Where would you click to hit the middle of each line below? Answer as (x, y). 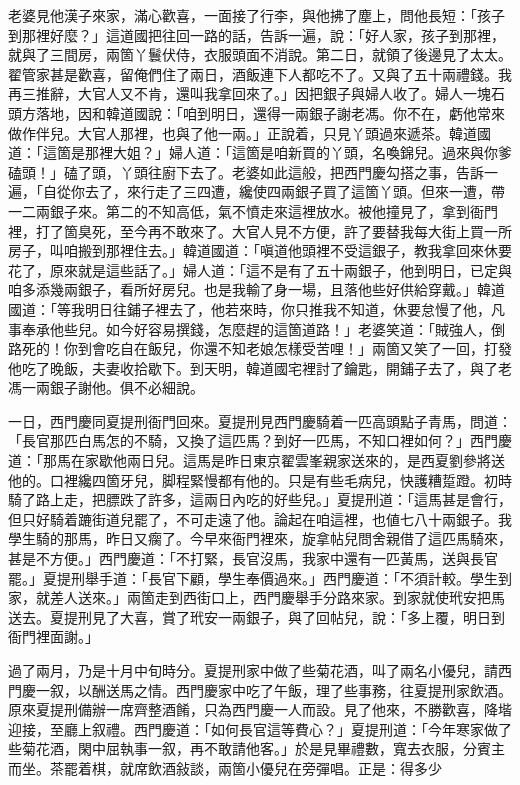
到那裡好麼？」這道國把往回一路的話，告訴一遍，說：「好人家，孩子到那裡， (256, 34)
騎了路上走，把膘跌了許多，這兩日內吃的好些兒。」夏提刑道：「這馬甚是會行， (260, 499)
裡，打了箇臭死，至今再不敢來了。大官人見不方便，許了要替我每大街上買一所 (260, 230)
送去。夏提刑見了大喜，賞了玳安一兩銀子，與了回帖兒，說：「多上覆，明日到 (256, 616)
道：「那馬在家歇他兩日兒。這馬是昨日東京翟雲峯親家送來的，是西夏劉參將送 (256, 460)
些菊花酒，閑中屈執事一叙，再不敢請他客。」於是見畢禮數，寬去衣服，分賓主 (256, 748)
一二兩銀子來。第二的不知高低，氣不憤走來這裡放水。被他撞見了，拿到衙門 (253, 210)
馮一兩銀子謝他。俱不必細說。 (106, 387)
